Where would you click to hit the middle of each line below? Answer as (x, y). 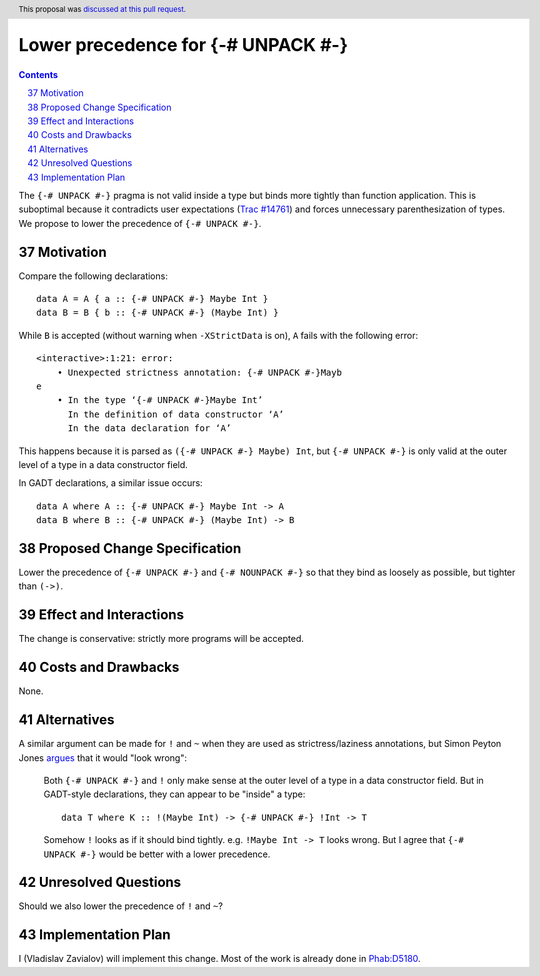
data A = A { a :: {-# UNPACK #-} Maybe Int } (152, 299)
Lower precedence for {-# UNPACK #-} (183, 45)
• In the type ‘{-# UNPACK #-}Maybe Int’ (160, 400)
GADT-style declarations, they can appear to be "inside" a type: (174, 794)
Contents (38, 74)
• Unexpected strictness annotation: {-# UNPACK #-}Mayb (199, 372)
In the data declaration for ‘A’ (149, 428)
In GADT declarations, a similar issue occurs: (111, 483)
